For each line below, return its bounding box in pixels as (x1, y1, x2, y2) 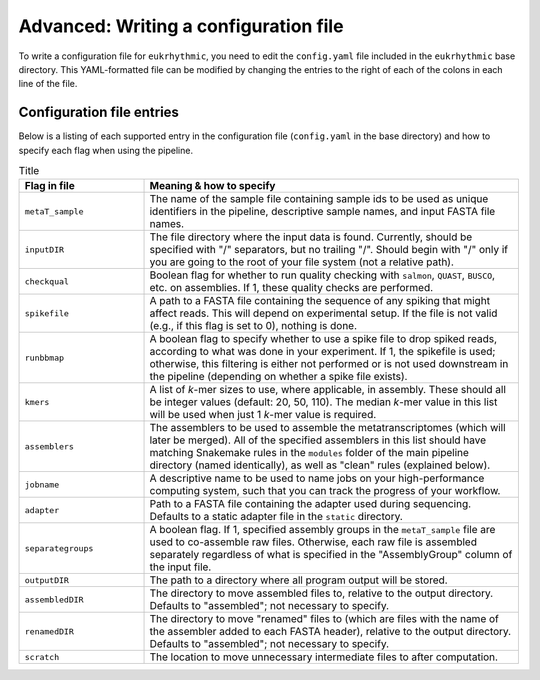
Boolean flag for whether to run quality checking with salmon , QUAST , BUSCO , (149, 268, 495, 282)
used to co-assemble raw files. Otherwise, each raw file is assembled (149, 535, 477, 549)
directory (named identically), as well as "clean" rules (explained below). (149, 458, 491, 472)
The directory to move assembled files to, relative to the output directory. (149, 586, 494, 600)
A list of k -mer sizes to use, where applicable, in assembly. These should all (149, 383, 507, 397)
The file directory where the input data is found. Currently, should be (149, 230, 473, 244)
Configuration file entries (18, 104, 180, 121)
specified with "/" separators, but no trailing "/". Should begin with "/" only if (149, 243, 509, 257)
